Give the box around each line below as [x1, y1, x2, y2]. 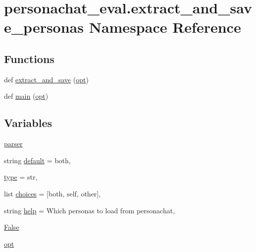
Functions [4, 51, 54, 66]
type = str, [4, 172, 38, 182]
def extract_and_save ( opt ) [4, 74, 89, 84]
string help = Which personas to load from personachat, [4, 205, 175, 215]
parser [4, 138, 23, 149]
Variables [4, 115, 52, 130]
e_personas [4, 17, 84, 37]
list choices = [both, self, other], [4, 188, 101, 198]
